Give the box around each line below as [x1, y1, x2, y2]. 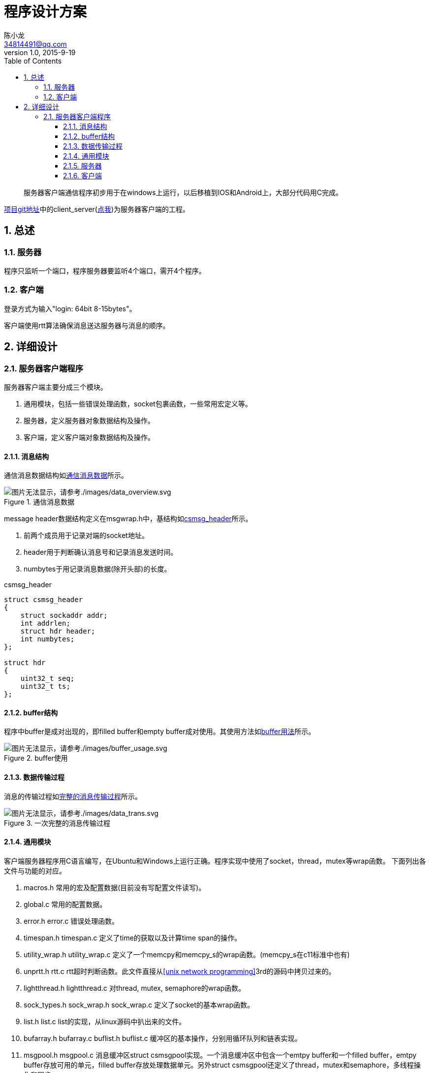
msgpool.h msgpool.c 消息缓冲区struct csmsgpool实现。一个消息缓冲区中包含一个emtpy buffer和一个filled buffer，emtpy [24, 1050, 417, 1059]
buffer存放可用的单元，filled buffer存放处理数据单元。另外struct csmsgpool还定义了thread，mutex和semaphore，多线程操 [24, 1060, 421, 1069]
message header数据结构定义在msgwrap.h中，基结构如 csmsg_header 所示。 [4, 514, 252, 523]
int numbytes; [20, 635, 75, 643]
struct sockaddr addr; [20, 611, 108, 620]
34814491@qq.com [4, 39, 67, 48]
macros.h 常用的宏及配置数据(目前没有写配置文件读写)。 [24, 883, 206, 892]
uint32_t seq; [20, 674, 75, 683]
